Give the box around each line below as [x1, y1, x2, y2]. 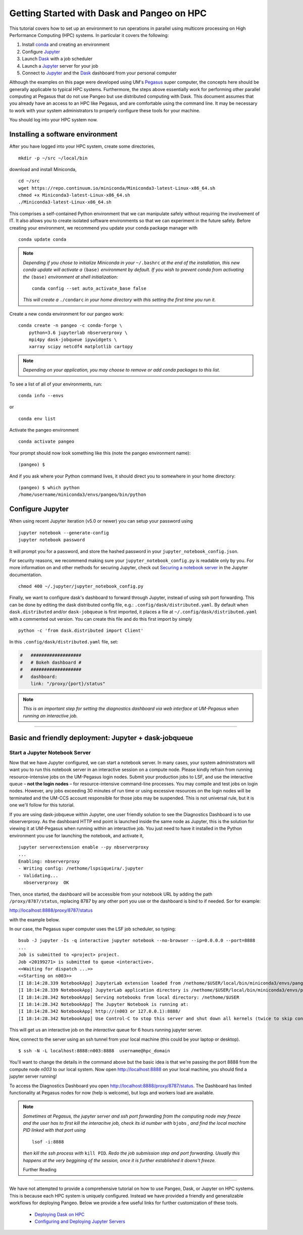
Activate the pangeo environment [9, 427, 79, 433]
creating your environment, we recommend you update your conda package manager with [9, 225, 198, 231]
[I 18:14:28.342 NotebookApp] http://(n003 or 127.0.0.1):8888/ [18, 1008, 181, 1014]
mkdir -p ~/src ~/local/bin [18, 155, 88, 161]
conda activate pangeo [18, 439, 75, 445]
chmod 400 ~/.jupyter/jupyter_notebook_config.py [18, 583, 144, 589]
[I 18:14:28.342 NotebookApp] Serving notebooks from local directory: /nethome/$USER [18, 994, 239, 1000]
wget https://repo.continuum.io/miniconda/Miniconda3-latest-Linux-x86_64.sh [18, 185, 216, 191]
